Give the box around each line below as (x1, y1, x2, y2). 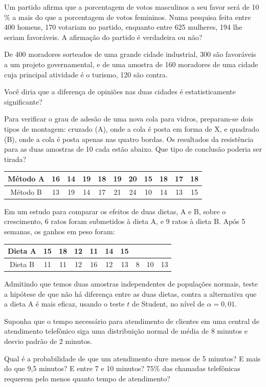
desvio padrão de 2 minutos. (4, 335, 93, 346)
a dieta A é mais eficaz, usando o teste (4, 298, 125, 309)
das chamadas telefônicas (162, 363, 240, 374)
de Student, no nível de (131, 298, 205, 309)
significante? (4, 96, 42, 107)
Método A (8, 173, 45, 184)
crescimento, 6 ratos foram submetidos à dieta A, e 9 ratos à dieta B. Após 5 (4, 216, 246, 227)
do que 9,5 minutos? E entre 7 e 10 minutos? (4, 363, 145, 374)
